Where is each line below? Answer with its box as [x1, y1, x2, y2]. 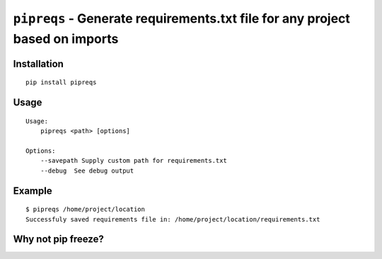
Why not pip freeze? [13, 234, 104, 246]
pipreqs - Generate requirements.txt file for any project [13, 11, 350, 26]
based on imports [13, 30, 119, 47]
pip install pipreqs [25, 79, 97, 86]
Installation [13, 57, 64, 70]
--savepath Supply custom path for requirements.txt [40, 156, 228, 165]
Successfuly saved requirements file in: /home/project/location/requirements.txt [25, 215, 320, 223]
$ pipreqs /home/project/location [25, 205, 145, 214]
